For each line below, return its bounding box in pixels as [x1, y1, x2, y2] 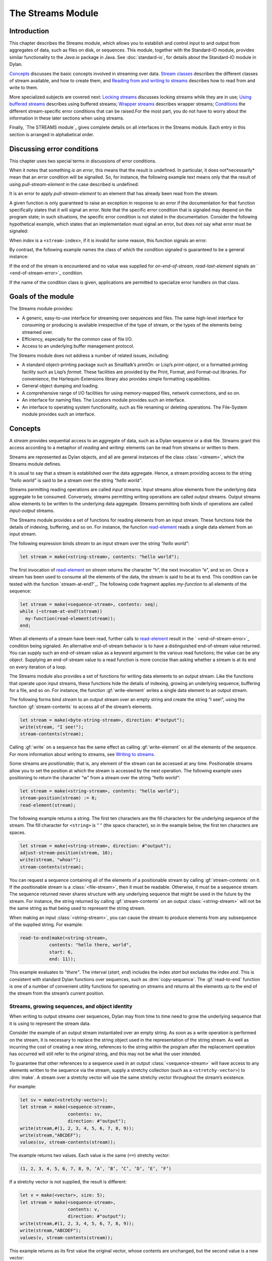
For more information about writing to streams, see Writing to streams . [9, 751, 156, 757]
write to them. [9, 85, 38, 91]
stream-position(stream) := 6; [20, 795, 98, 801]
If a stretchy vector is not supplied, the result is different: [9, 1179, 127, 1185]
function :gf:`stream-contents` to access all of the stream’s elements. [9, 704, 153, 710]
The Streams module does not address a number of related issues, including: [9, 352, 170, 358]
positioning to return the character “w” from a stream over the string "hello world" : [9, 774, 181, 780]
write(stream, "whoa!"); [20, 857, 82, 863]
